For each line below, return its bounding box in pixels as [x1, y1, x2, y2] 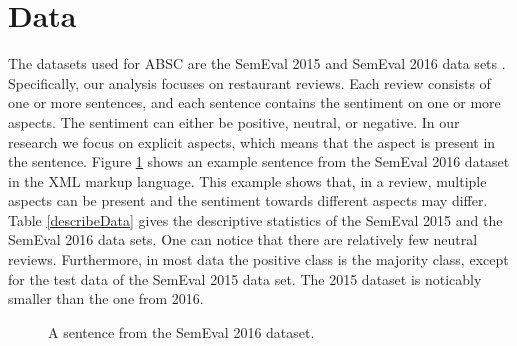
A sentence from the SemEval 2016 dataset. [48, 321, 315, 342]
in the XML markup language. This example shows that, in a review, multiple [8, 170, 487, 191]
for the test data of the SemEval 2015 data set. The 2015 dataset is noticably [8, 268, 482, 289]
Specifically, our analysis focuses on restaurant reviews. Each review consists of [8, 72, 491, 93]
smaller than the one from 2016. [8, 288, 204, 309]
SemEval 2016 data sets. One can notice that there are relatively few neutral [8, 229, 478, 250]
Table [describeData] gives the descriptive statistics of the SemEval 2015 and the [8, 209, 503, 230]
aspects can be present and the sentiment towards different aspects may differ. [8, 190, 488, 211]
